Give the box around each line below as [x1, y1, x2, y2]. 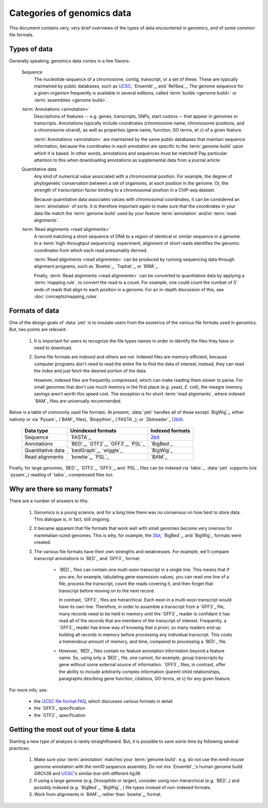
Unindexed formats [70, 427, 117, 434]
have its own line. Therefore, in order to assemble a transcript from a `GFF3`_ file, [59, 604, 225, 610]
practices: [9, 745, 30, 751]
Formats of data [9, 306, 60, 315]
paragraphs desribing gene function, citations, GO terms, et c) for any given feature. [59, 676, 231, 682]
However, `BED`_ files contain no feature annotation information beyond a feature [59, 648, 225, 654]
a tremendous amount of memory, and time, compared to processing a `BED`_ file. [59, 639, 227, 645]
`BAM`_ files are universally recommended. [34, 398, 122, 404]
